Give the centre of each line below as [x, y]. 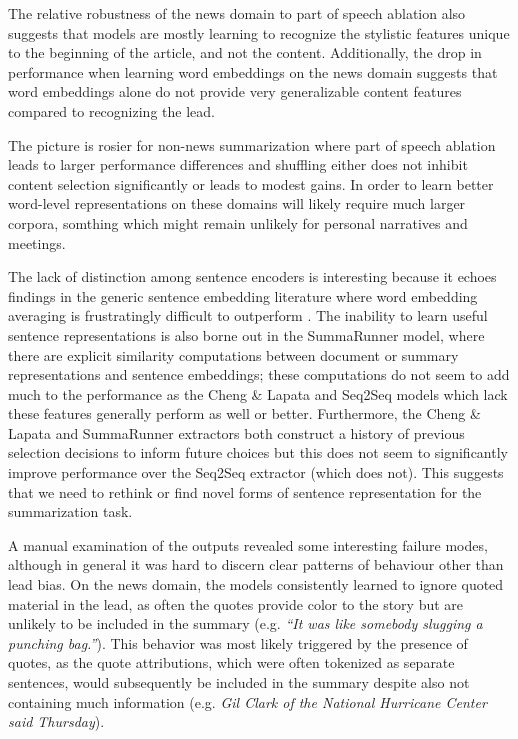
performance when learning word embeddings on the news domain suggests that [253, 71]
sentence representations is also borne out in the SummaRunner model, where [246, 334]
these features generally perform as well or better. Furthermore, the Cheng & [244, 413]
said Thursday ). [56, 721]
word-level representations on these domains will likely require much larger [237, 203]
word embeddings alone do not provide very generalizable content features [235, 91]
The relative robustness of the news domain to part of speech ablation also [237, 13]
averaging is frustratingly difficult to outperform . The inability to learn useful [248, 315]
